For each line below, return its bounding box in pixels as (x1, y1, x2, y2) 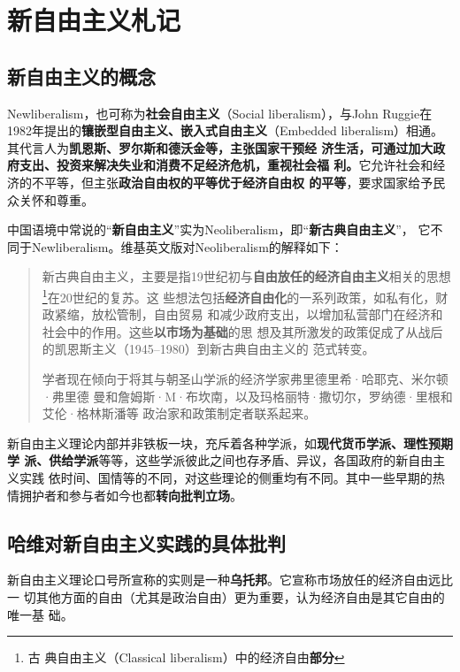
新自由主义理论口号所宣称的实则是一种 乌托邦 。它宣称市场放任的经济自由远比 (7, 570, 453, 589)
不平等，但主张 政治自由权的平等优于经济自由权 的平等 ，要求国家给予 (31, 172, 433, 191)
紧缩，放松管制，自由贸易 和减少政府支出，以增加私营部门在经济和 (54, 305, 443, 324)
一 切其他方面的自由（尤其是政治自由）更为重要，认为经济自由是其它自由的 (7, 587, 445, 606)
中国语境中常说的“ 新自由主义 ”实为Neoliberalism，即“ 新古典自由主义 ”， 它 (7, 220, 431, 239)
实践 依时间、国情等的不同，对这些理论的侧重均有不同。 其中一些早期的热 (19, 468, 445, 486)
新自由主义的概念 (7, 62, 156, 89)
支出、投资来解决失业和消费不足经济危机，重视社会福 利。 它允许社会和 (19, 156, 433, 174)
